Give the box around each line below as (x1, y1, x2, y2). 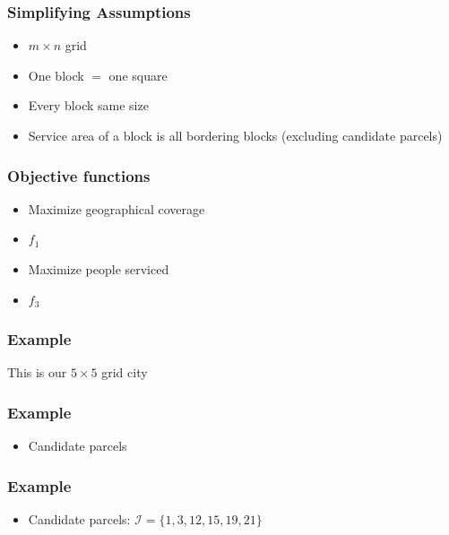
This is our (7, 363, 67, 382)
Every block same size (28, 96, 149, 115)
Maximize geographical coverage (28, 199, 205, 218)
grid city (101, 363, 148, 382)
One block (28, 65, 84, 84)
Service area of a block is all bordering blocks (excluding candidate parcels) (28, 126, 443, 144)
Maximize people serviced (28, 260, 169, 278)
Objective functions (7, 164, 151, 186)
